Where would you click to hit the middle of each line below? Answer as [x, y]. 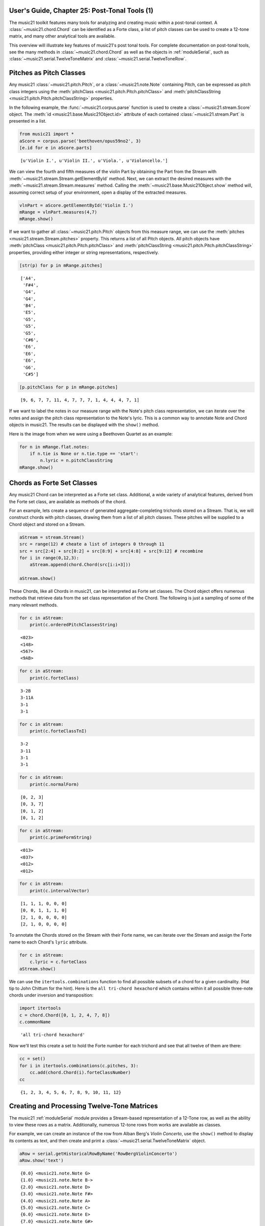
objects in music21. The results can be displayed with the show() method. [84, 425]
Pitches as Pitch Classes [47, 73]
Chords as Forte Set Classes [53, 483]
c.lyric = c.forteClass [58, 962]
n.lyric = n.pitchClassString [76, 460]
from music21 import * [47, 134]
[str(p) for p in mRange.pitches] [61, 265]
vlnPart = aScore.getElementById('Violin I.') [76, 205]
